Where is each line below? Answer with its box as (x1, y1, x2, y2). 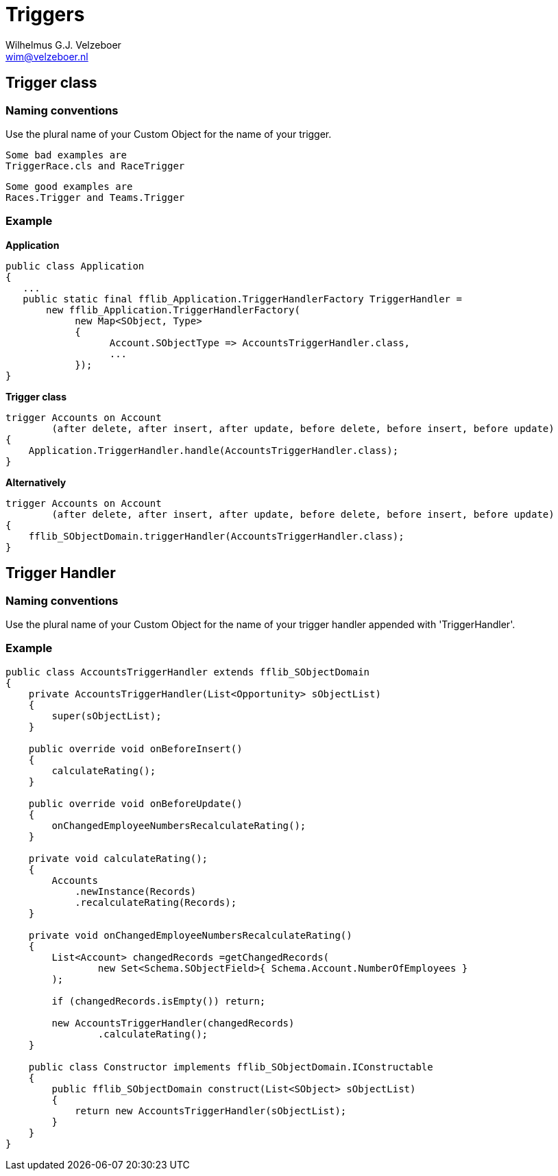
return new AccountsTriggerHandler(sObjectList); (75, 1105, 347, 1116)
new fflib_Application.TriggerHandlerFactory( (46, 304, 300, 315)
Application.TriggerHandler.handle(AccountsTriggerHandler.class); (28, 444, 399, 456)
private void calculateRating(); (28, 852, 208, 864)
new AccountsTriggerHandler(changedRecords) (51, 1017, 295, 1029)
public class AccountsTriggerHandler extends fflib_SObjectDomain (5, 666, 370, 677)
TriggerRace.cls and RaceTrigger (5, 160, 185, 171)
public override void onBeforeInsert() (28, 743, 243, 754)
